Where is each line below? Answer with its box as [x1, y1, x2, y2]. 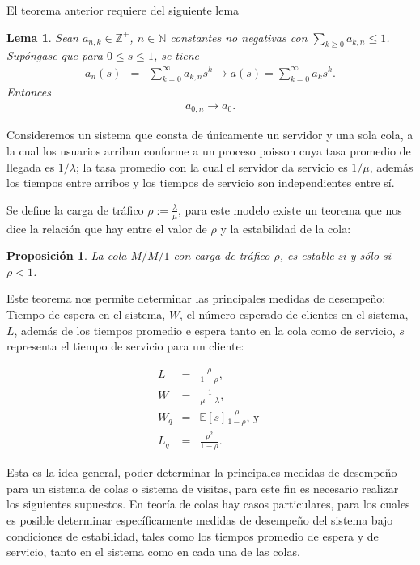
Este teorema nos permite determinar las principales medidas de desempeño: [6, 290, 386, 307]
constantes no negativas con [170, 28, 308, 45]
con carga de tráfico [173, 247, 270, 264]
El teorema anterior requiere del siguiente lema [6, 2, 240, 18]
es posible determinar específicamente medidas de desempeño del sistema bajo [6, 511, 393, 528]
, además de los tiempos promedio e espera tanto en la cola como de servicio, [14, 321, 396, 338]
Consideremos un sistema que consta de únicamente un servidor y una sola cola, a [6, 126, 414, 143]
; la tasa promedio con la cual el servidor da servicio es [76, 158, 348, 175]
